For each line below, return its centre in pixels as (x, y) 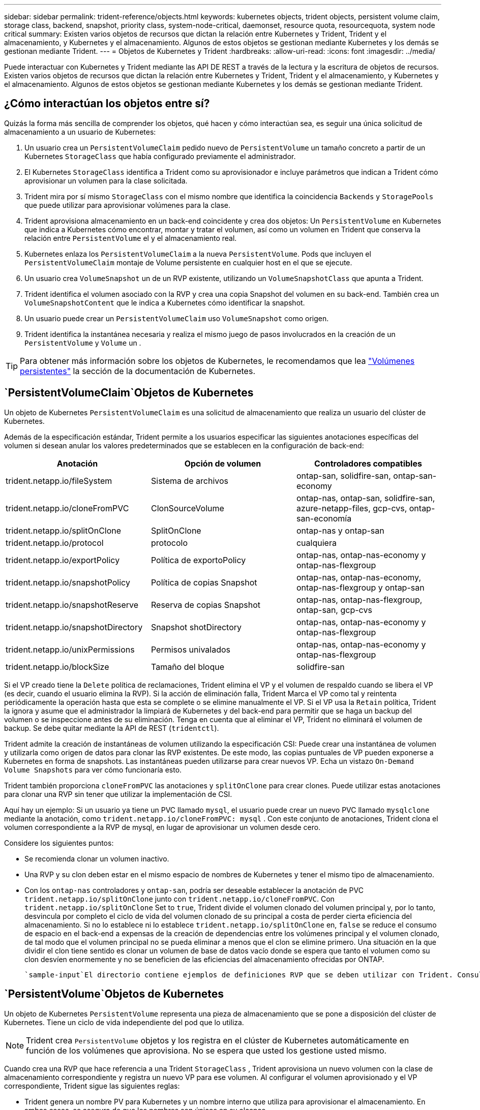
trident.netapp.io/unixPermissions (70, 649)
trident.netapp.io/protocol (55, 543)
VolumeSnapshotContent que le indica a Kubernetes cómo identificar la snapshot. (165, 302)
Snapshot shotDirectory (196, 627)
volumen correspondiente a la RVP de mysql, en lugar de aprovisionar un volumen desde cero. (162, 827)
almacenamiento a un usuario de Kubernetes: (80, 132)
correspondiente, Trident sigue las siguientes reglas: (92, 1086)
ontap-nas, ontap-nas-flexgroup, (359, 599)
